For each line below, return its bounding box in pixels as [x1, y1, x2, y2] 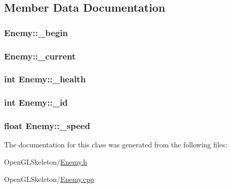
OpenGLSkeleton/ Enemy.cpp [4, 173, 94, 184]
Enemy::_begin [4, 26, 68, 39]
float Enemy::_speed [4, 119, 90, 132]
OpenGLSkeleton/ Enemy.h [4, 156, 87, 167]
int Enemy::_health [4, 73, 86, 85]
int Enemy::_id [4, 96, 68, 109]
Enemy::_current [4, 49, 76, 62]
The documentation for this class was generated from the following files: [4, 139, 227, 150]
